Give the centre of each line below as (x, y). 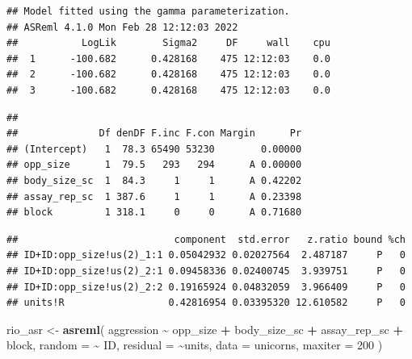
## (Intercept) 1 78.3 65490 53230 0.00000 (154, 149)
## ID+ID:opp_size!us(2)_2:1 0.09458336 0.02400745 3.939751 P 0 (206, 271)
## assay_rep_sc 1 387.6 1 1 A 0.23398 (154, 196)
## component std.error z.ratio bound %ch (206, 239)
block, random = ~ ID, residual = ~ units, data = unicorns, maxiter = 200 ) (195, 345)
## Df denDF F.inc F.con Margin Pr (154, 134)
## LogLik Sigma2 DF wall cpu (168, 43)
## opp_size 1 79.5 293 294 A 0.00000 (154, 165)
